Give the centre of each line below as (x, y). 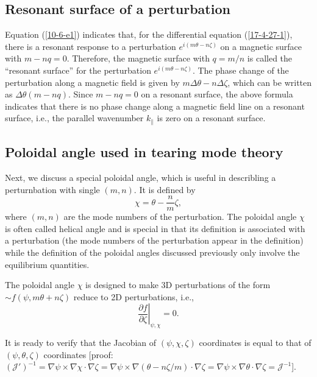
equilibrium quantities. (47, 264)
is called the (270, 58)
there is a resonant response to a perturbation (91, 46)
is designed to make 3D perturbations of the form (178, 285)
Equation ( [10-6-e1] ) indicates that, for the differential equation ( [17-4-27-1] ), (149, 34)
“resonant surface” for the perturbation (78, 70)
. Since (80, 94)
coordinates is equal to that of (255, 343)
